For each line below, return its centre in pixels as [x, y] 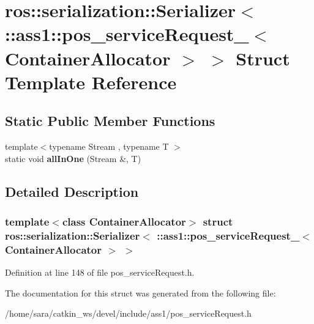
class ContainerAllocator [124, 222]
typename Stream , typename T [109, 146]
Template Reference [91, 82]
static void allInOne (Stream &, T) [73, 158]
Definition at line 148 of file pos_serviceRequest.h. [100, 272]
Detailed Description [72, 191]
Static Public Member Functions [110, 121]
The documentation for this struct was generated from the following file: [140, 293]
